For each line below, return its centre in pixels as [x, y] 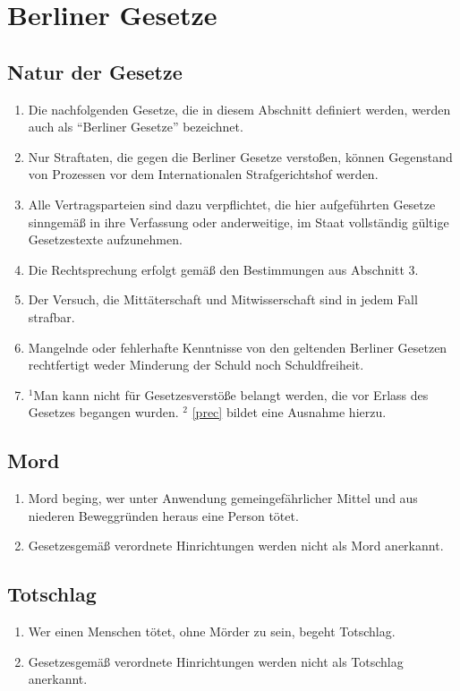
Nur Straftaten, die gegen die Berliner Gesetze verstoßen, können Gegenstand [240, 156]
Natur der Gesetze [95, 71]
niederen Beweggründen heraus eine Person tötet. [163, 515]
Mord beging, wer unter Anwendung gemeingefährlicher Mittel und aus [223, 498]
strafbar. [51, 316]
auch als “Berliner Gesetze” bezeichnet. [136, 127]
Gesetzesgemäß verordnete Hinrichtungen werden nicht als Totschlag [216, 661]
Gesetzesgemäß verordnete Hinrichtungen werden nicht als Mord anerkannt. [236, 546]
